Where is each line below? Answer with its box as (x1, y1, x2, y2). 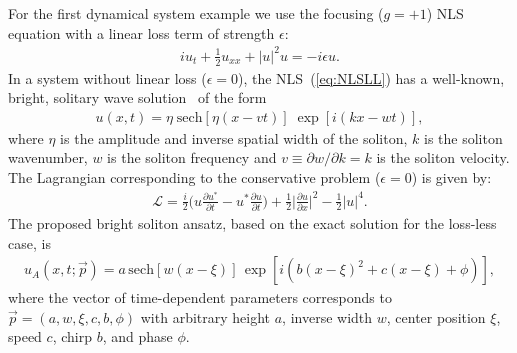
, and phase (102, 326, 173, 347)
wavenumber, (8, 147, 88, 168)
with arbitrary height (140, 306, 271, 327)
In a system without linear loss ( (8, 67, 207, 88)
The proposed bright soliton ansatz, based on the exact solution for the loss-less (8, 212, 497, 233)
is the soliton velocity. (376, 147, 510, 168)
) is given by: (411, 166, 492, 187)
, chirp (52, 326, 92, 347)
